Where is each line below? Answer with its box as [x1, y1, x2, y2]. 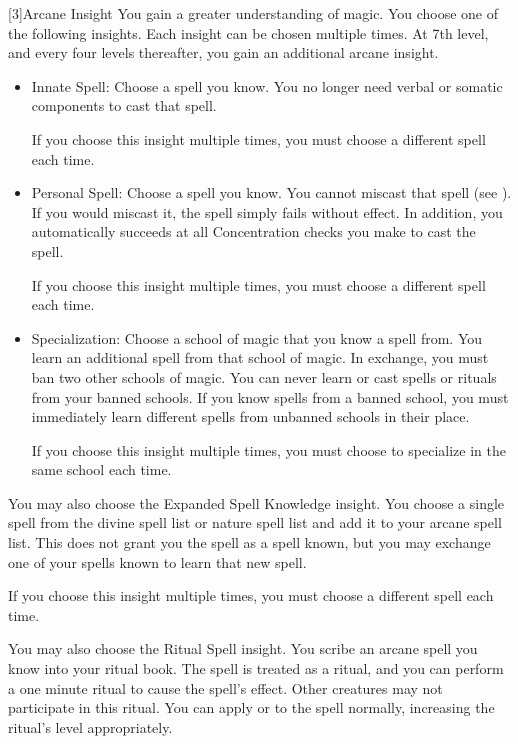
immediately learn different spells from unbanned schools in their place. [31, 406, 470, 427]
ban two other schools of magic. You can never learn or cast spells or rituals [31, 366, 497, 387]
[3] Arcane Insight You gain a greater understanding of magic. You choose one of [8, 3, 499, 23]
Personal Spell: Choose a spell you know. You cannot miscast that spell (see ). [31, 182, 512, 203]
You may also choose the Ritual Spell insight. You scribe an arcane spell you [8, 638, 478, 659]
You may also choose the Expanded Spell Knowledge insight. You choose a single [8, 492, 505, 513]
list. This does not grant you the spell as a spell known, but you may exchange [8, 532, 491, 553]
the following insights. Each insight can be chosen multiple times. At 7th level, [8, 22, 489, 43]
